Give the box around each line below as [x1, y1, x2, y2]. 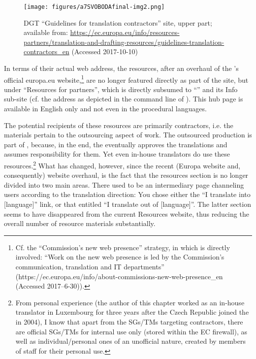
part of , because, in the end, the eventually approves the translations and [4, 139, 227, 149]
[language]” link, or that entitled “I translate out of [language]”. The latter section [4, 199, 251, 209]
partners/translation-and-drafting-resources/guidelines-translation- [24, 36, 224, 47]
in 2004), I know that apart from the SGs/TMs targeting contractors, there [15, 317, 243, 326]
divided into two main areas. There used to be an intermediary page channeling [4, 179, 244, 190]
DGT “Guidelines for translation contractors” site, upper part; [24, 17, 212, 28]
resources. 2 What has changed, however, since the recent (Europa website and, [4, 159, 241, 170]
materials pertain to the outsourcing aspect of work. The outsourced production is [4, 130, 252, 140]
